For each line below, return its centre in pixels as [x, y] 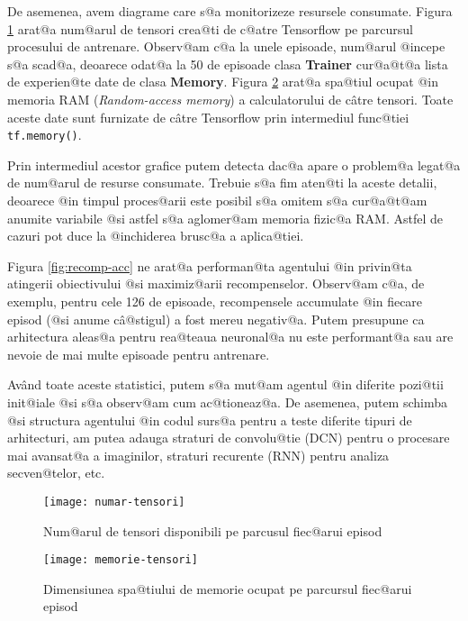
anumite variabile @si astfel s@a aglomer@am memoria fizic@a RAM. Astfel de [225, 218]
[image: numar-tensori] [114, 502]
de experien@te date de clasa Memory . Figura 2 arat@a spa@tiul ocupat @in [223, 82]
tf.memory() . [45, 135]
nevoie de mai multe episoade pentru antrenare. [139, 354]
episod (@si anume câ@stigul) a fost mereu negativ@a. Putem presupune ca [216, 319]
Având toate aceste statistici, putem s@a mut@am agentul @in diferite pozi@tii [225, 384]
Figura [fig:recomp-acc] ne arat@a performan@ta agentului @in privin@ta [210, 265]
